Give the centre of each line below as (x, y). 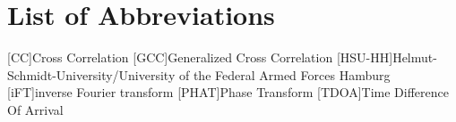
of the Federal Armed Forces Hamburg (284, 74)
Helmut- (415, 57)
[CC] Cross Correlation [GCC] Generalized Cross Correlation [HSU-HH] (200, 57)
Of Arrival (35, 109)
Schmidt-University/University (91, 74)
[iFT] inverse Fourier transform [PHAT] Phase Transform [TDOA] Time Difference (228, 92)
